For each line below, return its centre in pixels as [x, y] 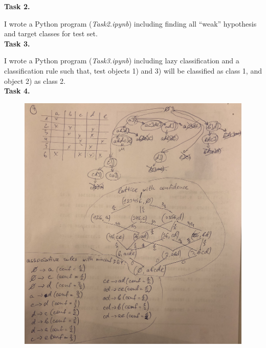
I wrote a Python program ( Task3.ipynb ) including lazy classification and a [122, 61]
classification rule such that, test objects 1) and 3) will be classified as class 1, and [133, 70]
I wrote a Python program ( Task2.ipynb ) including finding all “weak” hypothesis [130, 23]
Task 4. [17, 91]
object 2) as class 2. [35, 80]
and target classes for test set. [51, 33]
